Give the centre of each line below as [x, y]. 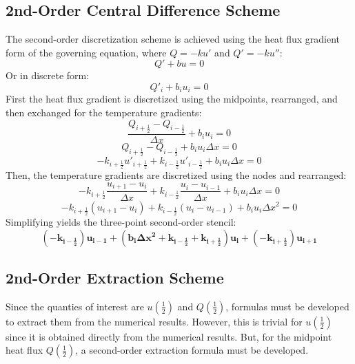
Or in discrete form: [48, 75]
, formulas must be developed [287, 306]
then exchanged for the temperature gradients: [104, 113]
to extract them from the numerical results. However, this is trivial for [154, 321]
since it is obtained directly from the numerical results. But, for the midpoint [169, 336]
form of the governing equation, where [86, 52]
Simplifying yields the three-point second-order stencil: [121, 221]
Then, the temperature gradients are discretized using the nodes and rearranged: [176, 175]
